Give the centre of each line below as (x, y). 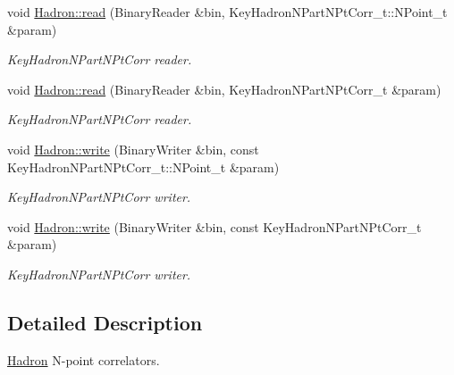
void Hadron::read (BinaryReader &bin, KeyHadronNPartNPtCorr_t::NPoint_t (227, 12)
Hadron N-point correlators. (84, 359)
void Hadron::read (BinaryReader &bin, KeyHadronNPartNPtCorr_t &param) (224, 89)
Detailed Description (105, 322)
